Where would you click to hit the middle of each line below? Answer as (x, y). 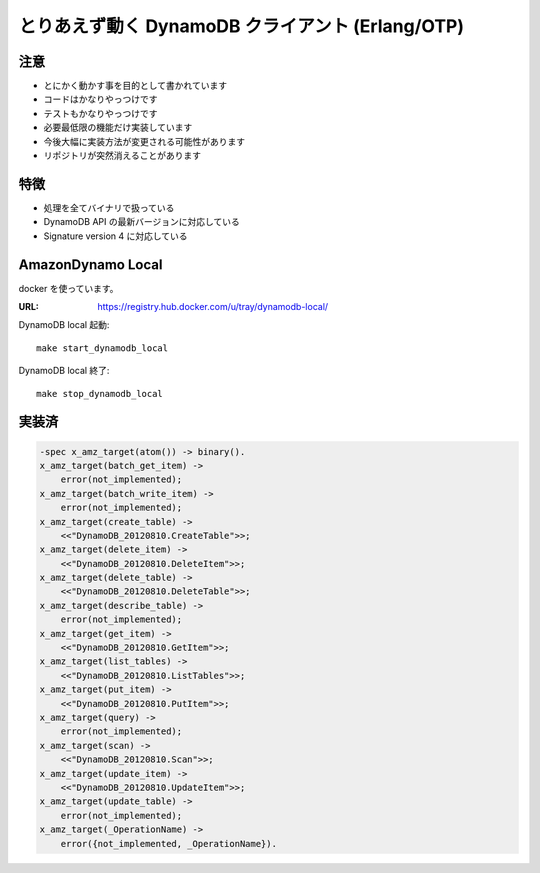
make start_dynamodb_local (102, 348)
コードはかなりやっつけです (100, 99)
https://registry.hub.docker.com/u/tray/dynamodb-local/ (213, 306)
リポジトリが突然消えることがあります (122, 156)
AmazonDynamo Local (90, 264)
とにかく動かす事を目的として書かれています (135, 86)
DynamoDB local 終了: (64, 371)
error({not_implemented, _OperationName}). (168, 843)
